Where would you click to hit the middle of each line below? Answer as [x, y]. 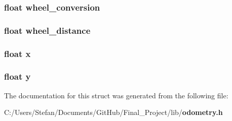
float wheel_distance [47, 30]
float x [17, 53]
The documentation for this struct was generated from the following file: [116, 95]
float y [17, 76]
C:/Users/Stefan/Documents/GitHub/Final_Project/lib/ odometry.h [113, 112]
